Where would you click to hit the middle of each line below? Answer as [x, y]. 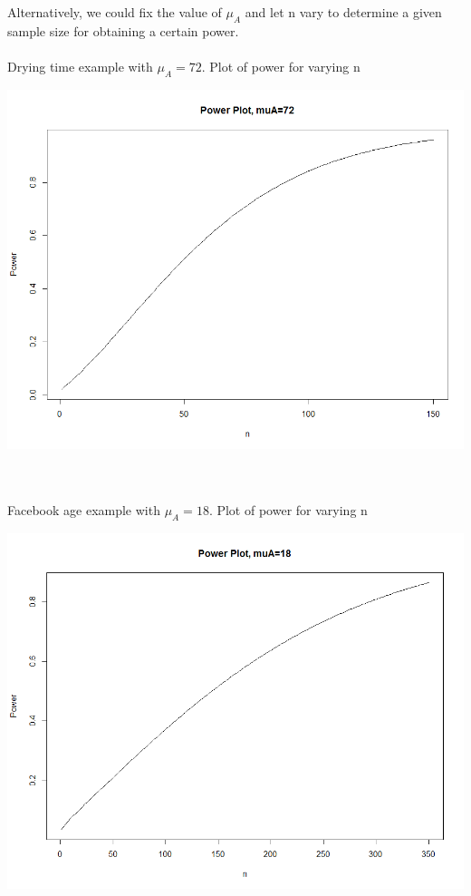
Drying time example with [80, 66]
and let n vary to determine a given [343, 12]
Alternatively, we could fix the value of [115, 12]
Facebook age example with [84, 510]
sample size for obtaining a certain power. [123, 30]
